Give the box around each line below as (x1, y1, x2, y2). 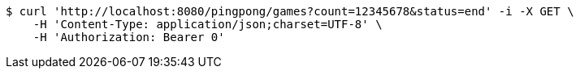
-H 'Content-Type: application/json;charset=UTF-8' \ (32, 18, 383, 31)
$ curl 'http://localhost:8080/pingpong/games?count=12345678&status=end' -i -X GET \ (6, 5, 574, 18)
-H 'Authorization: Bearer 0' (32, 31, 225, 44)
